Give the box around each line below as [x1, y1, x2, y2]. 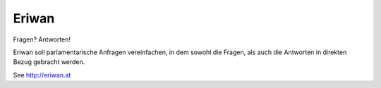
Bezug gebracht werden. [13, 58, 85, 66]
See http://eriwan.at [13, 70, 71, 79]
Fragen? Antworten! [13, 35, 71, 44]
